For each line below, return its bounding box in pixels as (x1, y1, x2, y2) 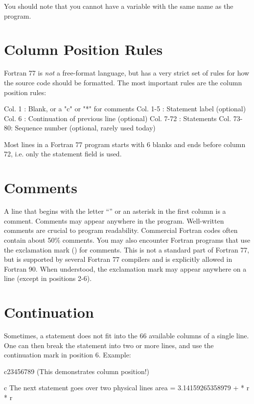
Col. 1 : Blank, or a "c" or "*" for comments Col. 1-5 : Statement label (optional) (4, 103, 246, 114)
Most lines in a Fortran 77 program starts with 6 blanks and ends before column (4, 139, 246, 149)
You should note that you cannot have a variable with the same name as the (4, 1, 233, 11)
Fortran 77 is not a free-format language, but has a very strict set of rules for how (4, 68, 250, 78)
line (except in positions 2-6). (4, 273, 92, 283)
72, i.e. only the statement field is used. (4, 149, 122, 159)
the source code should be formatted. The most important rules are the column (4, 77, 242, 87)
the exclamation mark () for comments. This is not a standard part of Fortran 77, (4, 244, 250, 254)
